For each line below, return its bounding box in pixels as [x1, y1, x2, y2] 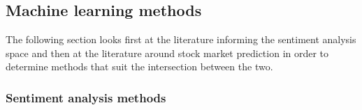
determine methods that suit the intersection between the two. [6, 59, 273, 74]
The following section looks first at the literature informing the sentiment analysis [6, 32, 356, 47]
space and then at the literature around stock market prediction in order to [6, 45, 329, 60]
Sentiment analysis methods [6, 88, 166, 106]
